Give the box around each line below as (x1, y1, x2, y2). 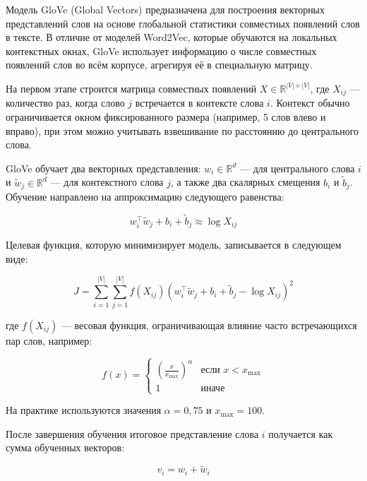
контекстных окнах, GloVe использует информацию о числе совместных (6, 43, 317, 58)
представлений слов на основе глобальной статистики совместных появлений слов (6, 16, 360, 30)
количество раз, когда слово (6, 95, 125, 110)
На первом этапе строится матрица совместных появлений (6, 81, 257, 95)
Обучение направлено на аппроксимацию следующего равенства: (6, 189, 284, 204)
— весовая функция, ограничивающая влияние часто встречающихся (61, 317, 357, 332)
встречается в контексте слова (135, 95, 264, 110)
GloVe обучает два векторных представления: (6, 160, 201, 175)
